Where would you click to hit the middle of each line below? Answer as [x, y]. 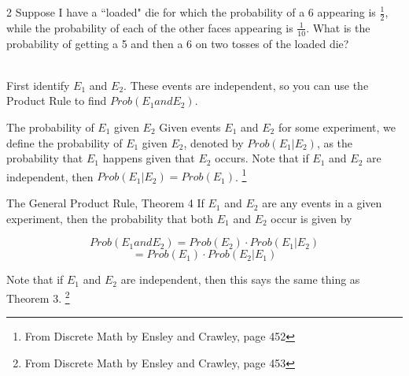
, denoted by [214, 142]
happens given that [149, 158]
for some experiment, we [337, 127]
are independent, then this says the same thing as [240, 279]
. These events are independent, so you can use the [246, 85]
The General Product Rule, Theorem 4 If [105, 203]
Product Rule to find [57, 101]
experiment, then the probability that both [110, 218]
